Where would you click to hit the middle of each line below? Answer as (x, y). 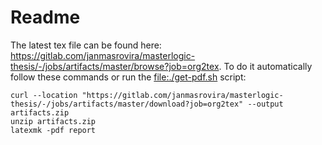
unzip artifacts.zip (53, 121)
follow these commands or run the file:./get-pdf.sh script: (128, 77)
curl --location (44, 95)
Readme (45, 17)
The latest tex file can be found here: (86, 45)
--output (265, 104)
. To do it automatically (265, 66)
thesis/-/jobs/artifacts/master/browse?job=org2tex (115, 66)
